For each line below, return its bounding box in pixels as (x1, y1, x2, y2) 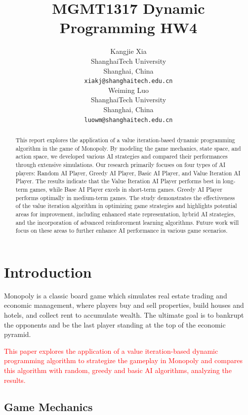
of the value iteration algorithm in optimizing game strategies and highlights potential (15, 202, 237, 210)
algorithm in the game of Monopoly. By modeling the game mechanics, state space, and (15, 144, 241, 152)
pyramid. (4, 329, 31, 339)
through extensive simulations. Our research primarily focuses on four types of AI (15, 160, 226, 168)
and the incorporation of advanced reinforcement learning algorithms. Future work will (15, 218, 239, 226)
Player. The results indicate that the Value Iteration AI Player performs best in (15, 177, 221, 185)
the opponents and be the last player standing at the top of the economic (4, 319, 226, 330)
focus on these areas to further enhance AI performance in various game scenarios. (15, 226, 228, 235)
